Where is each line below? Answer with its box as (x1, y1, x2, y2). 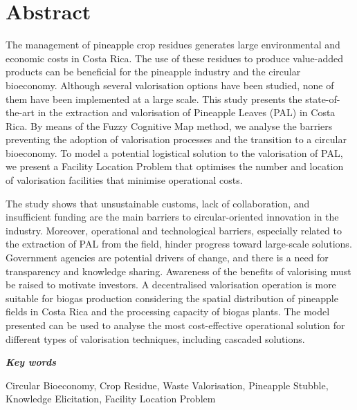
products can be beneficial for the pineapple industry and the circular (6, 64, 301, 79)
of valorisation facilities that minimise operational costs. (6, 173, 243, 187)
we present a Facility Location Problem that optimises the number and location (6, 159, 344, 174)
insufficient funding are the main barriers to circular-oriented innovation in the (6, 209, 339, 224)
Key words (6, 355, 57, 369)
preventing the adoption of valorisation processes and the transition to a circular (6, 132, 347, 147)
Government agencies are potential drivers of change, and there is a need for (6, 250, 329, 265)
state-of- (305, 91, 340, 106)
